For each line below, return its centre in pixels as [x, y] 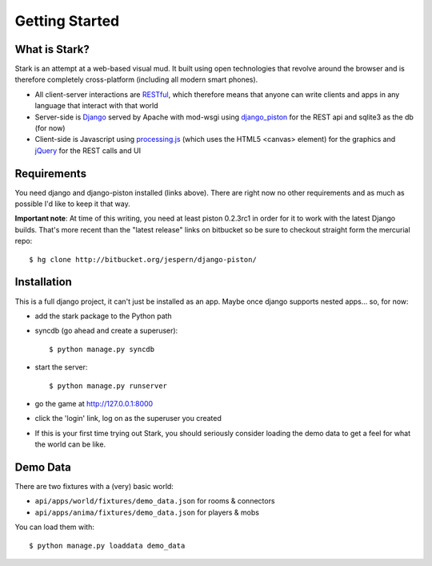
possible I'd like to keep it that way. [73, 204]
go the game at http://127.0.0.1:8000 [94, 403]
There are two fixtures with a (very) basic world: [94, 486]
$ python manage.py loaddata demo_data [107, 546]
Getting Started [67, 21]
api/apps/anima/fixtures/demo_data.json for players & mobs [147, 512]
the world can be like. [70, 444]
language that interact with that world [97, 106]
